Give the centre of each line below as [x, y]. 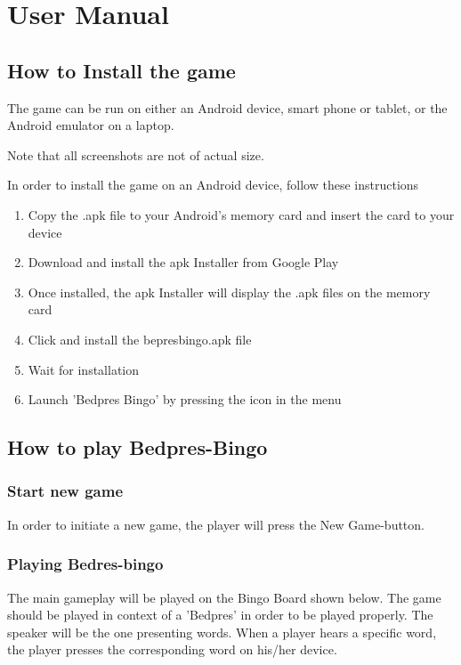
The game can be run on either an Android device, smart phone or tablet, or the [227, 107]
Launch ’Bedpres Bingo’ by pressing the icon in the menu [185, 399]
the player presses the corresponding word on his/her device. [172, 649]
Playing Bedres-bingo [85, 564]
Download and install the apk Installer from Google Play [183, 262]
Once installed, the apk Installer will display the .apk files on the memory [229, 292]
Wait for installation [84, 369]
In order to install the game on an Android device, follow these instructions [213, 185]
